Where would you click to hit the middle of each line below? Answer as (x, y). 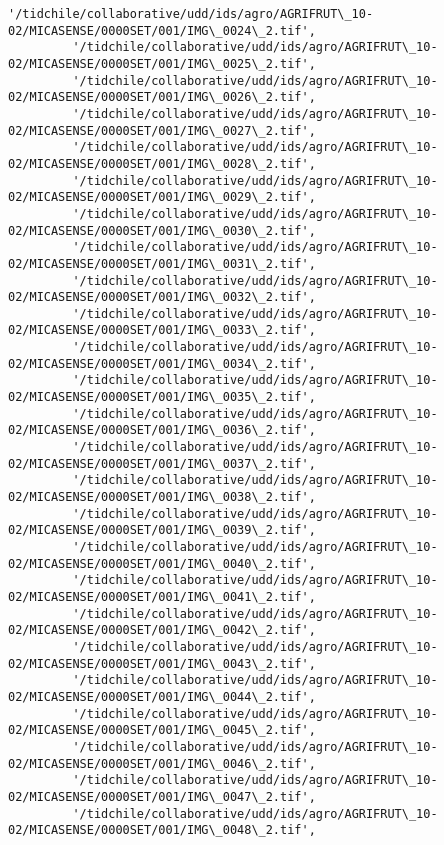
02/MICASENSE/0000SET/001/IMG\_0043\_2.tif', (162, 663)
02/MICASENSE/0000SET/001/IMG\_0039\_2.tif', (162, 530)
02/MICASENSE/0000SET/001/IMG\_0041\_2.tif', (162, 596)
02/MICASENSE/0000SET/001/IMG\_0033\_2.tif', (162, 330)
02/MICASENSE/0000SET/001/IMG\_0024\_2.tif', (162, 30)
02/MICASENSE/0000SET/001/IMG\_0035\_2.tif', (162, 397)
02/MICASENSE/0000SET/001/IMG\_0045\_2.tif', (162, 730)
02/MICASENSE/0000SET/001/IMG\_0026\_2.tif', (162, 97)
